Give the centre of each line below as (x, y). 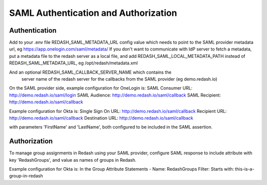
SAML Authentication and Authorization (93, 13)
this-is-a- (245, 169)
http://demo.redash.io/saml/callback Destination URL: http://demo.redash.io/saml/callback (101, 118)
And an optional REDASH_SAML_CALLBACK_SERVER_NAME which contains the (90, 72)
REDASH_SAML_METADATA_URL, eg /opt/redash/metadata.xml (73, 63)
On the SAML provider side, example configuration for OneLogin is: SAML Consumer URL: (101, 88)
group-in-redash (26, 176)
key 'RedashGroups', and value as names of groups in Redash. (73, 160)
